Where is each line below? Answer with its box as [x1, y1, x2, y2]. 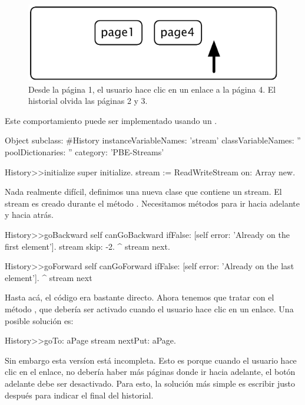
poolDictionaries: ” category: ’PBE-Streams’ [5, 146, 164, 158]
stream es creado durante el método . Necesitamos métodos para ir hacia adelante [5, 197, 300, 209]
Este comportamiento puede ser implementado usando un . [5, 114, 217, 126]
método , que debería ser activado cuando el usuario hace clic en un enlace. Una [5, 302, 294, 315]
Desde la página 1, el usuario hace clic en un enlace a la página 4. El [28, 83, 276, 95]
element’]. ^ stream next [5, 271, 92, 283]
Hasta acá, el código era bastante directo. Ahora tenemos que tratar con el [5, 291, 274, 303]
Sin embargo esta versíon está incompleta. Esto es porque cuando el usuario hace [5, 354, 297, 366]
